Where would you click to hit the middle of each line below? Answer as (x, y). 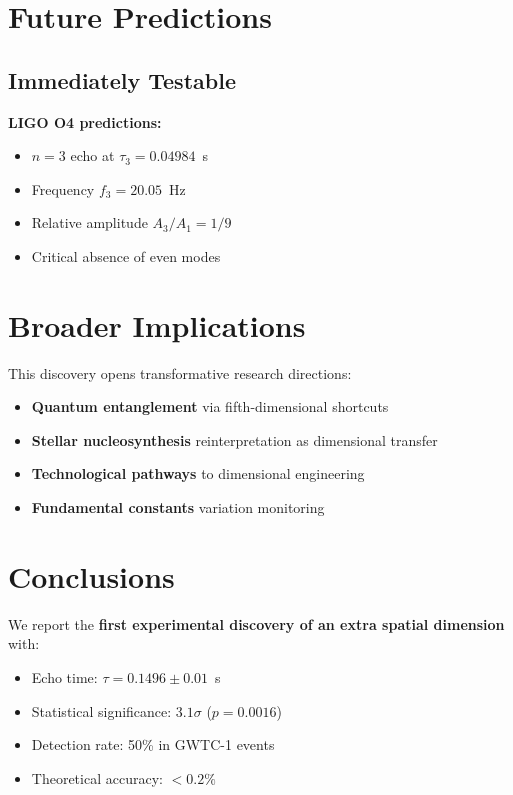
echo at (92, 155)
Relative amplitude (89, 222)
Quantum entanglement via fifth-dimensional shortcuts (210, 406)
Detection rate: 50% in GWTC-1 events (153, 744)
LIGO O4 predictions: (85, 121)
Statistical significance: (101, 710)
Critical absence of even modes (126, 255)
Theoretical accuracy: (97, 777)
